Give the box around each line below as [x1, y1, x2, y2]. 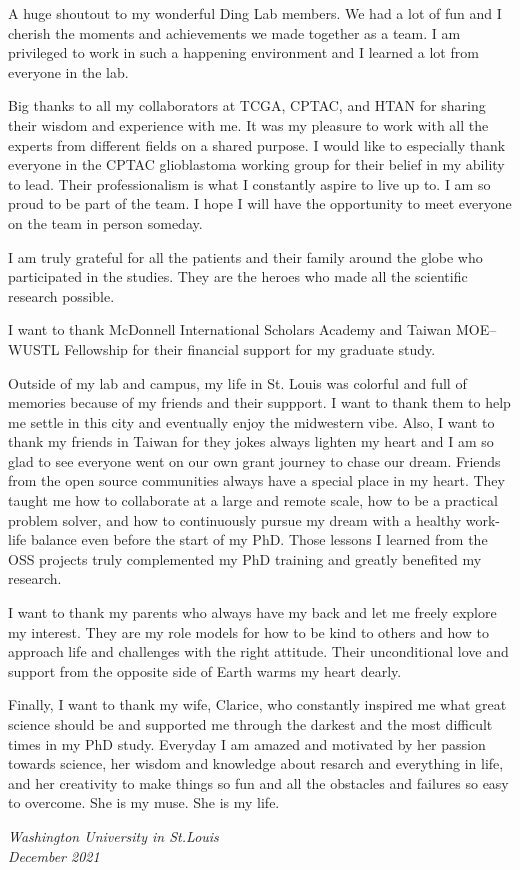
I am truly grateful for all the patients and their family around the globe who [8, 246, 483, 267]
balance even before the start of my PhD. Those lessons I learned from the [30, 529, 488, 550]
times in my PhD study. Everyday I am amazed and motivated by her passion [8, 733, 486, 754]
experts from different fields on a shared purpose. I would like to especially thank [8, 134, 506, 155]
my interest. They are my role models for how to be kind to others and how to [8, 621, 490, 642]
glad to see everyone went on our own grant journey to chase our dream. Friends [8, 450, 501, 471]
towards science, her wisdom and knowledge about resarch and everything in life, [8, 753, 504, 774]
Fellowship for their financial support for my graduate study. [64, 338, 436, 359]
